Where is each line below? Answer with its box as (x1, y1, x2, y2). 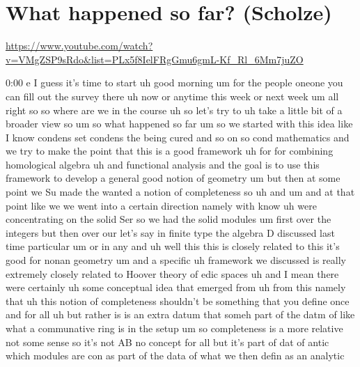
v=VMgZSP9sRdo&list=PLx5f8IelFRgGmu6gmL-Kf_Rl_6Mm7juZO (6, 52, 304, 66)
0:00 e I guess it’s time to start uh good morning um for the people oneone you (6, 75, 343, 90)
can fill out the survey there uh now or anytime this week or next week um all (6, 88, 339, 103)
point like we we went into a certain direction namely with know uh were (6, 198, 317, 212)
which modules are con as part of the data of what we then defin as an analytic (6, 348, 345, 363)
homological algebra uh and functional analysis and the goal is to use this (6, 157, 320, 171)
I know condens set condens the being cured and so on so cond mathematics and (6, 130, 350, 144)
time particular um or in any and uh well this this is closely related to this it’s (6, 239, 340, 253)
